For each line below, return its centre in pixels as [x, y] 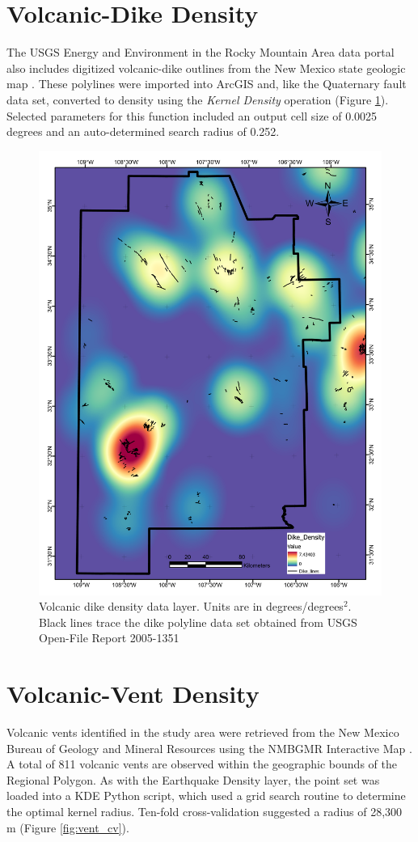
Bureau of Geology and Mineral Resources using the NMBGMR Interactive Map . [209, 748]
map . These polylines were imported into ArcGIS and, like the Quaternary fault [207, 84]
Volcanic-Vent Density [133, 694]
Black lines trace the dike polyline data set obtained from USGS [198, 622]
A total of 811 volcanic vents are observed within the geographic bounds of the [202, 764]
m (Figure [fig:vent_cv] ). [68, 827]
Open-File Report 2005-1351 [109, 638]
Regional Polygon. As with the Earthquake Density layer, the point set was [193, 779]
